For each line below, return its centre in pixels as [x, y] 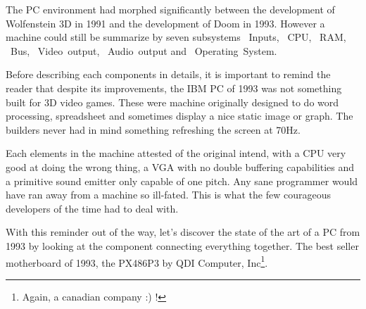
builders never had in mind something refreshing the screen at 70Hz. [153, 129]
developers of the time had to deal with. [92, 208]
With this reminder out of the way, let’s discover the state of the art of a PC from [183, 232]
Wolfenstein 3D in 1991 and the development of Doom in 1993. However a [165, 23]
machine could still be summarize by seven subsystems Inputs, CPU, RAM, [176, 37]
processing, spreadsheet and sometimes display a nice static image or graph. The [179, 116]
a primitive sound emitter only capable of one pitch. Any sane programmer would [182, 181]
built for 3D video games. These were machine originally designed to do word [172, 102]
